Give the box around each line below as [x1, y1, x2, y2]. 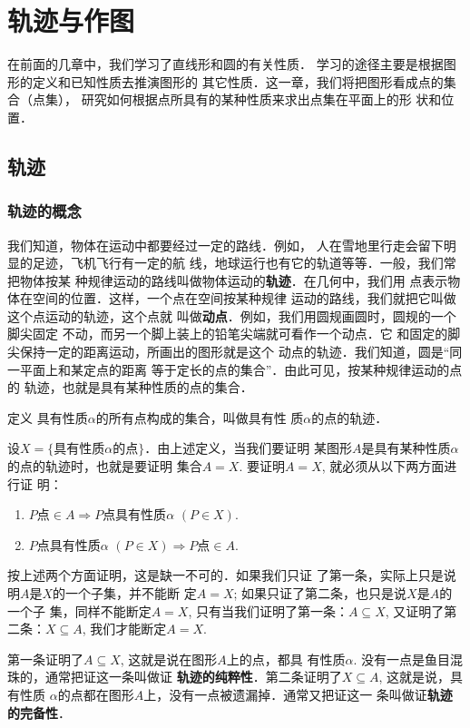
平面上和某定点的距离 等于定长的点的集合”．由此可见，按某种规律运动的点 [19, 359, 463, 379]
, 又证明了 [385, 601, 445, 620]
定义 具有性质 [7, 408, 88, 427]
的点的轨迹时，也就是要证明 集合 [7, 457, 202, 476]
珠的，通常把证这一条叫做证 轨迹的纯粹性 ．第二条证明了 [7, 667, 342, 686]
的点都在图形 [57, 684, 134, 703]
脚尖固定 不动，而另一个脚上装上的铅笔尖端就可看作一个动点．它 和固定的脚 [7, 324, 461, 343]
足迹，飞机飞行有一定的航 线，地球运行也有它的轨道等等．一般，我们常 [32, 253, 456, 272]
